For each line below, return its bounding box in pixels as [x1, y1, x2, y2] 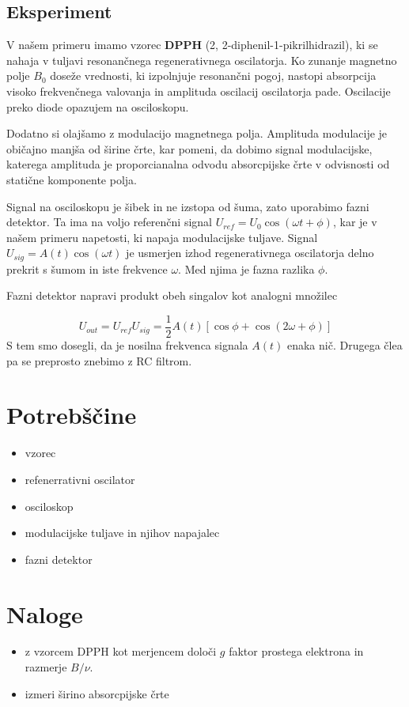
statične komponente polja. [6, 171, 137, 187]
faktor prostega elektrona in [229, 643, 364, 660]
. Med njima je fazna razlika [178, 260, 315, 277]
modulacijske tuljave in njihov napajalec [25, 524, 220, 541]
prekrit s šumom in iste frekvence [6, 260, 168, 277]
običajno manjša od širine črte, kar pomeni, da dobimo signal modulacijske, [6, 140, 373, 157]
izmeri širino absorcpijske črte [25, 685, 169, 701]
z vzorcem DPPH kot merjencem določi [25, 643, 217, 660]
